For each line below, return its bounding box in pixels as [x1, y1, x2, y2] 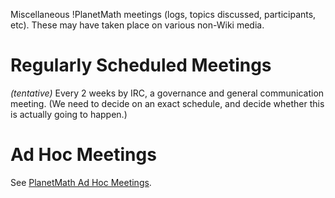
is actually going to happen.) [10, 108, 128, 120]
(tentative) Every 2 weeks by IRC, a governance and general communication [10, 87, 325, 99]
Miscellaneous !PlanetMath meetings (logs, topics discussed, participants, [10, 9, 317, 20]
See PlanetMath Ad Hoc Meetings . [10, 176, 152, 188]
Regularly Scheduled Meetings [10, 54, 272, 77]
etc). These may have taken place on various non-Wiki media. [10, 19, 265, 31]
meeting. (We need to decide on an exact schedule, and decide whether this [10, 97, 325, 109]
